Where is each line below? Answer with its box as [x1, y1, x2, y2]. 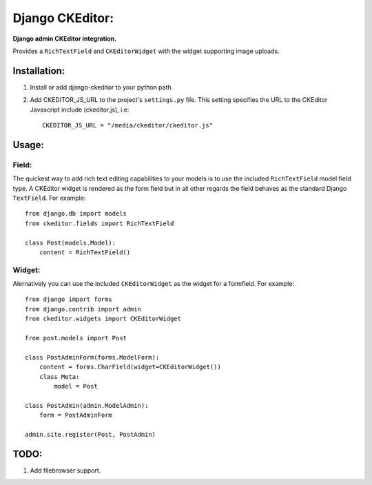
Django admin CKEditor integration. [12, 34, 117, 43]
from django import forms [25, 296, 113, 303]
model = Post [54, 382, 98, 390]
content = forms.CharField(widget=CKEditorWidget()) [39, 363, 222, 371]
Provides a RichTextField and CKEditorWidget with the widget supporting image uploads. [12, 47, 280, 55]
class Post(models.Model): [25, 238, 116, 247]
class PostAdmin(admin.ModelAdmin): [25, 402, 149, 409]
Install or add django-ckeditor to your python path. [30, 83, 174, 91]
